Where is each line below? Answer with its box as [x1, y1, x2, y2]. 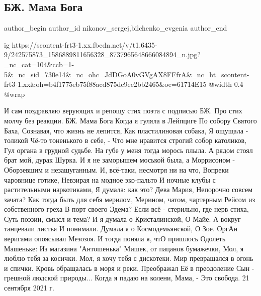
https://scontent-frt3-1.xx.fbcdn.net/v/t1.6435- [12, 39, 157, 50]
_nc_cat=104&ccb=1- [4, 59, 74, 69]
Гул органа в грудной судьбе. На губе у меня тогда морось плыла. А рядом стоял [4, 144, 253, 155]
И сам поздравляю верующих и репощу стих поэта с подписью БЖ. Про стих [4, 105, 242, 116]
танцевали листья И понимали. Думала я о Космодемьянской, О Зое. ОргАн [4, 223, 238, 234]
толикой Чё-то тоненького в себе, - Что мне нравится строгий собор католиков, [4, 135, 247, 145]
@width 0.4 [209, 79, 243, 89]
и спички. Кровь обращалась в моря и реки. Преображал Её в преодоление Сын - [4, 262, 254, 273]
